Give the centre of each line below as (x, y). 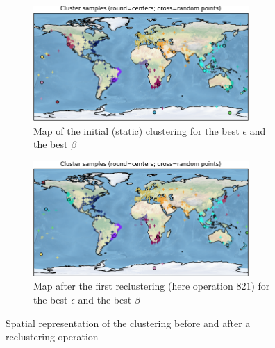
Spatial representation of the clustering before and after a (128, 323)
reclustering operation (52, 337)
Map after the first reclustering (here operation (133, 286)
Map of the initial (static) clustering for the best (136, 130)
